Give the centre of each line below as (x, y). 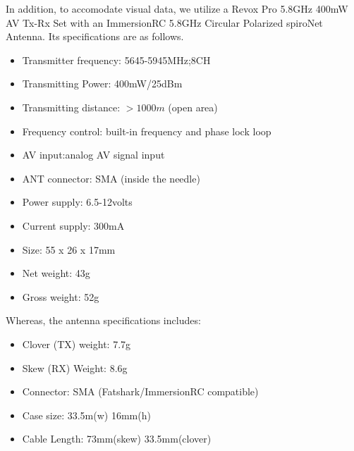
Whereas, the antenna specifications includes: (103, 320)
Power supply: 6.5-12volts (77, 202)
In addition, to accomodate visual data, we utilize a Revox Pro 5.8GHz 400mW (177, 8)
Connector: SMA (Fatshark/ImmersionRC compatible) (140, 391)
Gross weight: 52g (61, 296)
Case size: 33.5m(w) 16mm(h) (86, 415)
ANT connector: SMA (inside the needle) (111, 178)
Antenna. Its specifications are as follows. (95, 36)
